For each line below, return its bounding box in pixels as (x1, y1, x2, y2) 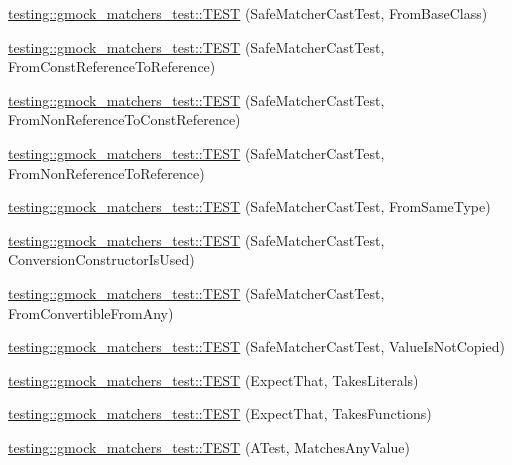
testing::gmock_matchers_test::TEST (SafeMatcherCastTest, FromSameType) (8, 196, 491, 217)
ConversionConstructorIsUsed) (8, 249, 195, 270)
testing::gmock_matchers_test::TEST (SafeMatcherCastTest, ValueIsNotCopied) (8, 336, 505, 357)
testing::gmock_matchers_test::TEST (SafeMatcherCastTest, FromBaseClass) (8, 3, 488, 23)
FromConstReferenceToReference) (8, 56, 216, 77)
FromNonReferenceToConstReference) (8, 109, 241, 130)
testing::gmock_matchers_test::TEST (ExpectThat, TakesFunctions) (8, 403, 432, 424)
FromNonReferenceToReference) (8, 162, 205, 183)
